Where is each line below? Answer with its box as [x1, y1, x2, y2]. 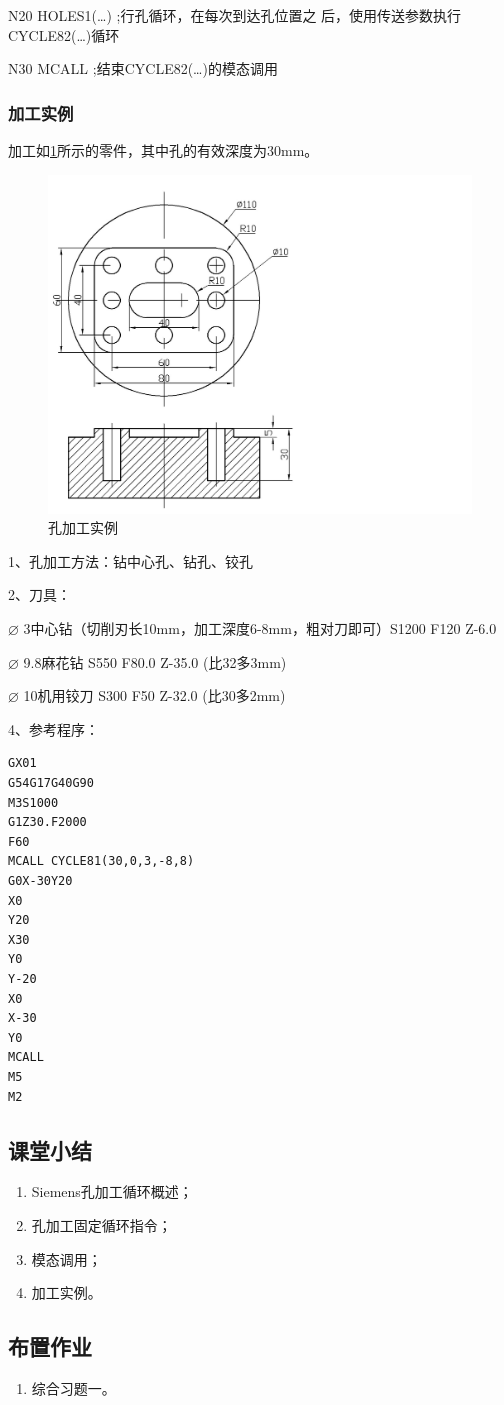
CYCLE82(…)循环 [8, 24, 120, 45]
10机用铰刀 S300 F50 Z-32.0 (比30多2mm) [23, 685, 286, 706]
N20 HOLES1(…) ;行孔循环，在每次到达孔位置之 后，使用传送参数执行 [8, 5, 462, 25]
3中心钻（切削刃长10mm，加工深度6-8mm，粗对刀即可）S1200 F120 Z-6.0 [23, 618, 497, 639]
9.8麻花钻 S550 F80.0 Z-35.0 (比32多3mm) [23, 651, 287, 672]
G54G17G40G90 [8, 776, 94, 791]
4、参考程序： [8, 718, 99, 739]
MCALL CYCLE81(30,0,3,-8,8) [8, 854, 195, 869]
